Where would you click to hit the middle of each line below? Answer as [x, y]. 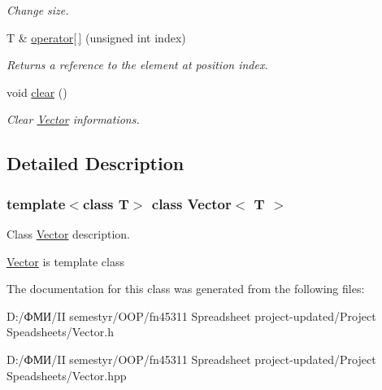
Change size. [38, 10]
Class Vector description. [68, 233]
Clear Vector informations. [73, 119]
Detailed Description [95, 163]
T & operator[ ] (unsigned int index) [96, 37]
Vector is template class [65, 261]
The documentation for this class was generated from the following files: [186, 289]
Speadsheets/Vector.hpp [67, 375]
